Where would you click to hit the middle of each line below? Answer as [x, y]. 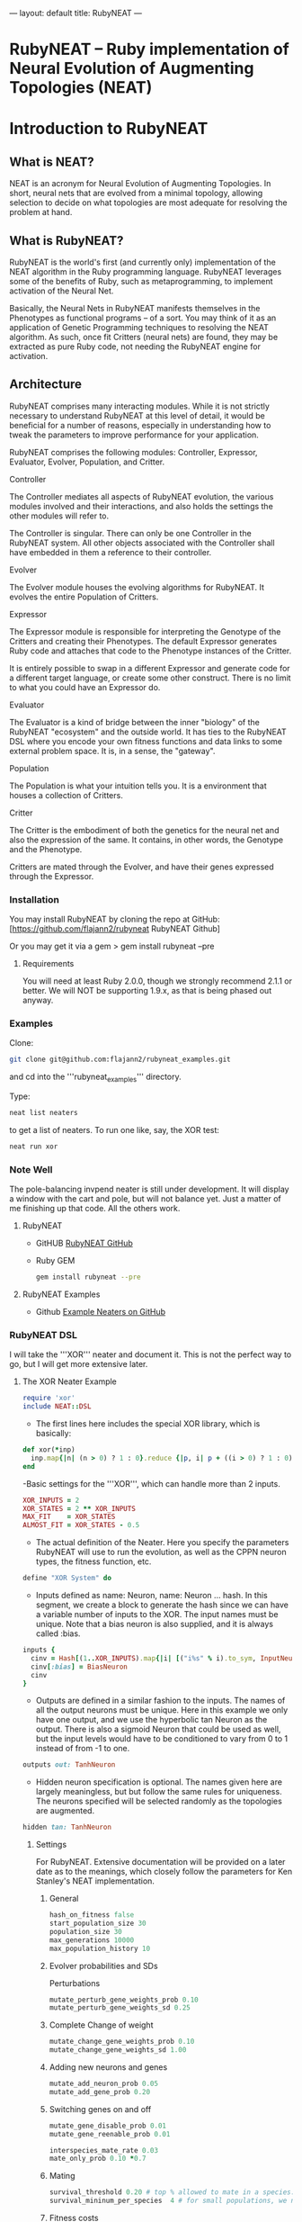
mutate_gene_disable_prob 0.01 [108, 2126]
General [64, 1899]
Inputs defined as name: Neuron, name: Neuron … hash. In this [151, 1596]
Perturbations [75, 1983]
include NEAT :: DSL [57, 1407]
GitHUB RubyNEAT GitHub [84, 1243]
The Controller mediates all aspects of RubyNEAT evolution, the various [142, 496]
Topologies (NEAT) [81, 88]
